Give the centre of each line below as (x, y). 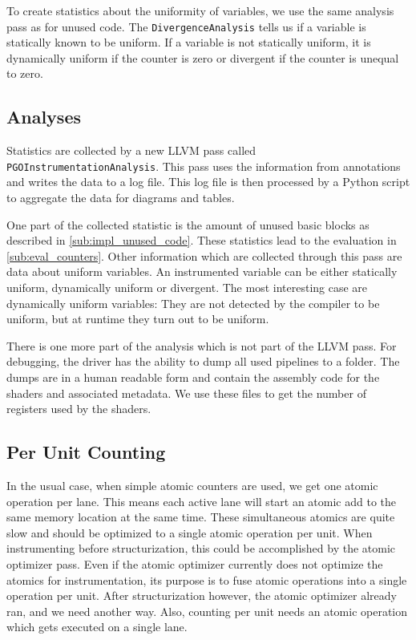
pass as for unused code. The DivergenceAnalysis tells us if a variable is (186, 26)
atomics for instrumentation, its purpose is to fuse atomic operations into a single (207, 579)
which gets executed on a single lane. (97, 627)
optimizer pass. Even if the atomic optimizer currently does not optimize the (195, 563)
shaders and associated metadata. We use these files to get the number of (186, 393)
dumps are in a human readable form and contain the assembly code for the (193, 377)
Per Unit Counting (86, 452)
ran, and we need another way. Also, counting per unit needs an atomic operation (207, 611)
